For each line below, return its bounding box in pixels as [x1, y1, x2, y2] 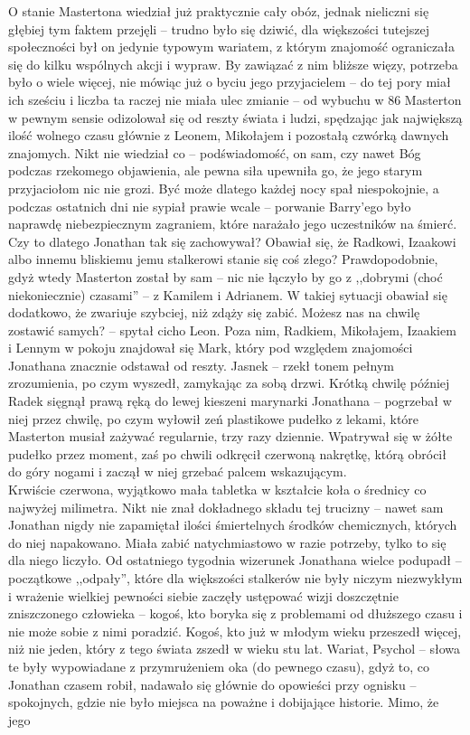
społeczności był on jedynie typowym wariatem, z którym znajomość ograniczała [8, 37, 455, 56]
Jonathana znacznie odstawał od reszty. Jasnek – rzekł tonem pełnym [8, 355, 394, 374]
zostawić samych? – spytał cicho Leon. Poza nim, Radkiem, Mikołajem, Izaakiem [8, 320, 456, 339]
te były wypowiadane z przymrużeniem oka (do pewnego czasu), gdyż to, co [8, 656, 430, 675]
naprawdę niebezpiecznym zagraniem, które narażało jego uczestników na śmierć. [8, 214, 457, 233]
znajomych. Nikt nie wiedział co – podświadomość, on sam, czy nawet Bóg [8, 143, 421, 162]
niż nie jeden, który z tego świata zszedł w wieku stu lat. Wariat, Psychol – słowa [8, 639, 461, 658]
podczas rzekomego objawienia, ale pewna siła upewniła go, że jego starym [8, 161, 423, 180]
